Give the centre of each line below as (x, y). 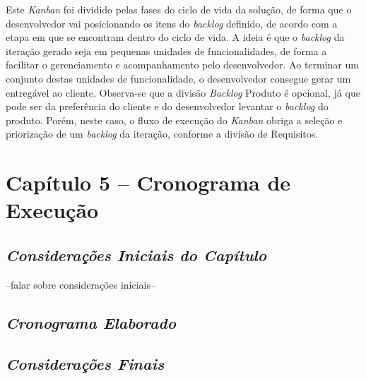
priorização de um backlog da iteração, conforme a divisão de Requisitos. (162, 134)
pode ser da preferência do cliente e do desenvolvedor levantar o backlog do (167, 106)
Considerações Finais (85, 364)
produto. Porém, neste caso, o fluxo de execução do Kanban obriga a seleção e (174, 120)
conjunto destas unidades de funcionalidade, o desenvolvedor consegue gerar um (178, 78)
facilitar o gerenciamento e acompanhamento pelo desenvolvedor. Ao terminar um (182, 65)
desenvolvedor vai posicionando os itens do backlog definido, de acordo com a (172, 23)
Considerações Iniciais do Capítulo (136, 254)
